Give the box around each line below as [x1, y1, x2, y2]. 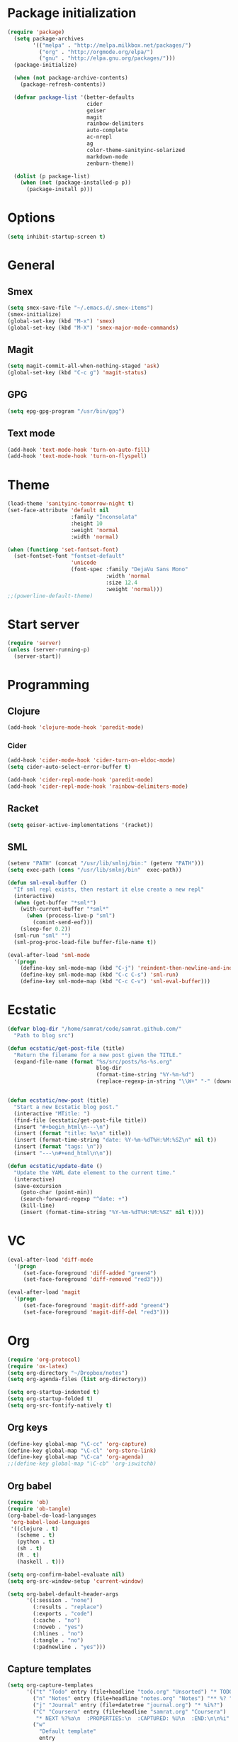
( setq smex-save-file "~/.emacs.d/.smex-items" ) [7, 304, 154, 311]
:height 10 [70, 520, 103, 527]
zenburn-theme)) [86, 160, 135, 167]
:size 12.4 [105, 579, 138, 586]
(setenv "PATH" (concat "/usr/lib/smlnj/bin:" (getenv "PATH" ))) [7, 860, 204, 867]
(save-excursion [13, 1182, 62, 1189]
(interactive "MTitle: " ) [13, 1110, 91, 1117]
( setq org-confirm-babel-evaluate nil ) [7, 1571, 125, 1578]
